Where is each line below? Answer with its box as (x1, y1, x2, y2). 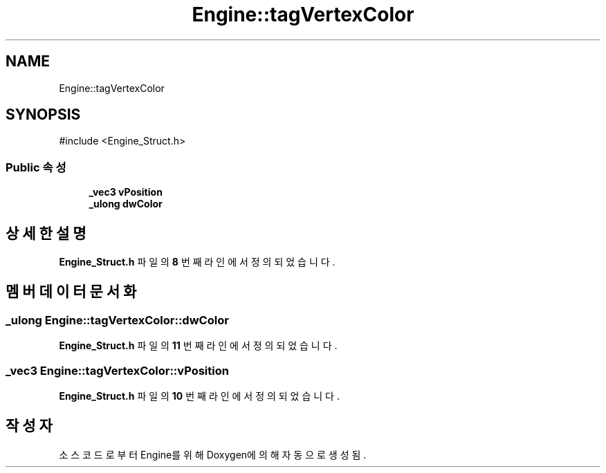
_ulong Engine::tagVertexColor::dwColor (6, 313, 229, 327)
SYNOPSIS (6, 106, 81, 124)
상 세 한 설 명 (6, 224, 86, 242)
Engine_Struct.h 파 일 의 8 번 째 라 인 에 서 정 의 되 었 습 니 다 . (59, 256, 336, 268)
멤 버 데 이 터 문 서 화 (6, 283, 137, 301)
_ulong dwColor (89, 198, 163, 210)
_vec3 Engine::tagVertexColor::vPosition (6, 363, 229, 378)
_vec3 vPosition (89, 186, 163, 198)
